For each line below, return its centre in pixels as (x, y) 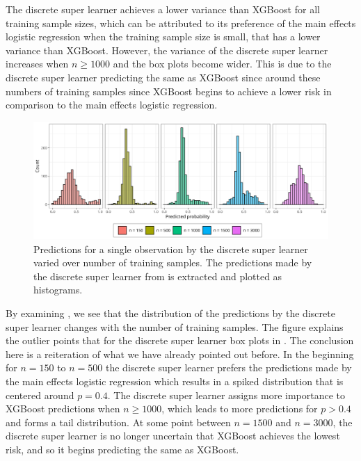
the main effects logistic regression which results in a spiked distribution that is (175, 381)
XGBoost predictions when (63, 409)
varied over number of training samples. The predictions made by (173, 262)
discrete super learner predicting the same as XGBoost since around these (163, 77)
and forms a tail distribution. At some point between (118, 422)
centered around (40, 395)
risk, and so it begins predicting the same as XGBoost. (122, 449)
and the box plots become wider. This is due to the (222, 64)
